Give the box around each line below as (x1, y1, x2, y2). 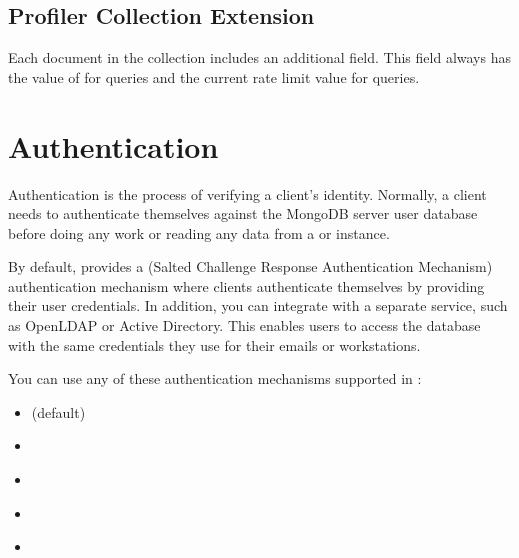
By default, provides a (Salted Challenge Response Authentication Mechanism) (8, 256, 493, 277)
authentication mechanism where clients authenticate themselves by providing (8, 275, 485, 296)
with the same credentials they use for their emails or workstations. (8, 334, 421, 355)
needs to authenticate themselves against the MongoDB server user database (8, 203, 478, 224)
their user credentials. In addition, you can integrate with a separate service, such (8, 295, 508, 316)
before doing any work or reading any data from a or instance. (8, 222, 390, 243)
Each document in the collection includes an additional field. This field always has (8, 47, 511, 68)
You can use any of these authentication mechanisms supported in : (8, 368, 422, 389)
